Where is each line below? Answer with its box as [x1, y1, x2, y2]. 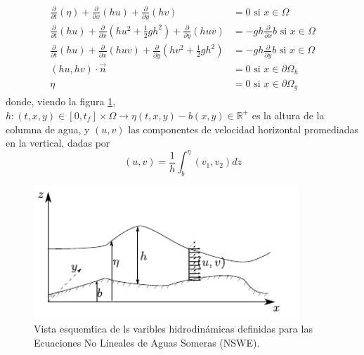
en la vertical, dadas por [6, 135, 110, 150]
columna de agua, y [6, 121, 90, 136]
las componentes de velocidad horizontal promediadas [128, 121, 358, 136]
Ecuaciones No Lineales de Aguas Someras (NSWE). [34, 335, 260, 349]
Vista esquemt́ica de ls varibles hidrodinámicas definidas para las [34, 321, 313, 336]
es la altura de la [252, 107, 325, 122]
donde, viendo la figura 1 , [6, 94, 116, 109]
